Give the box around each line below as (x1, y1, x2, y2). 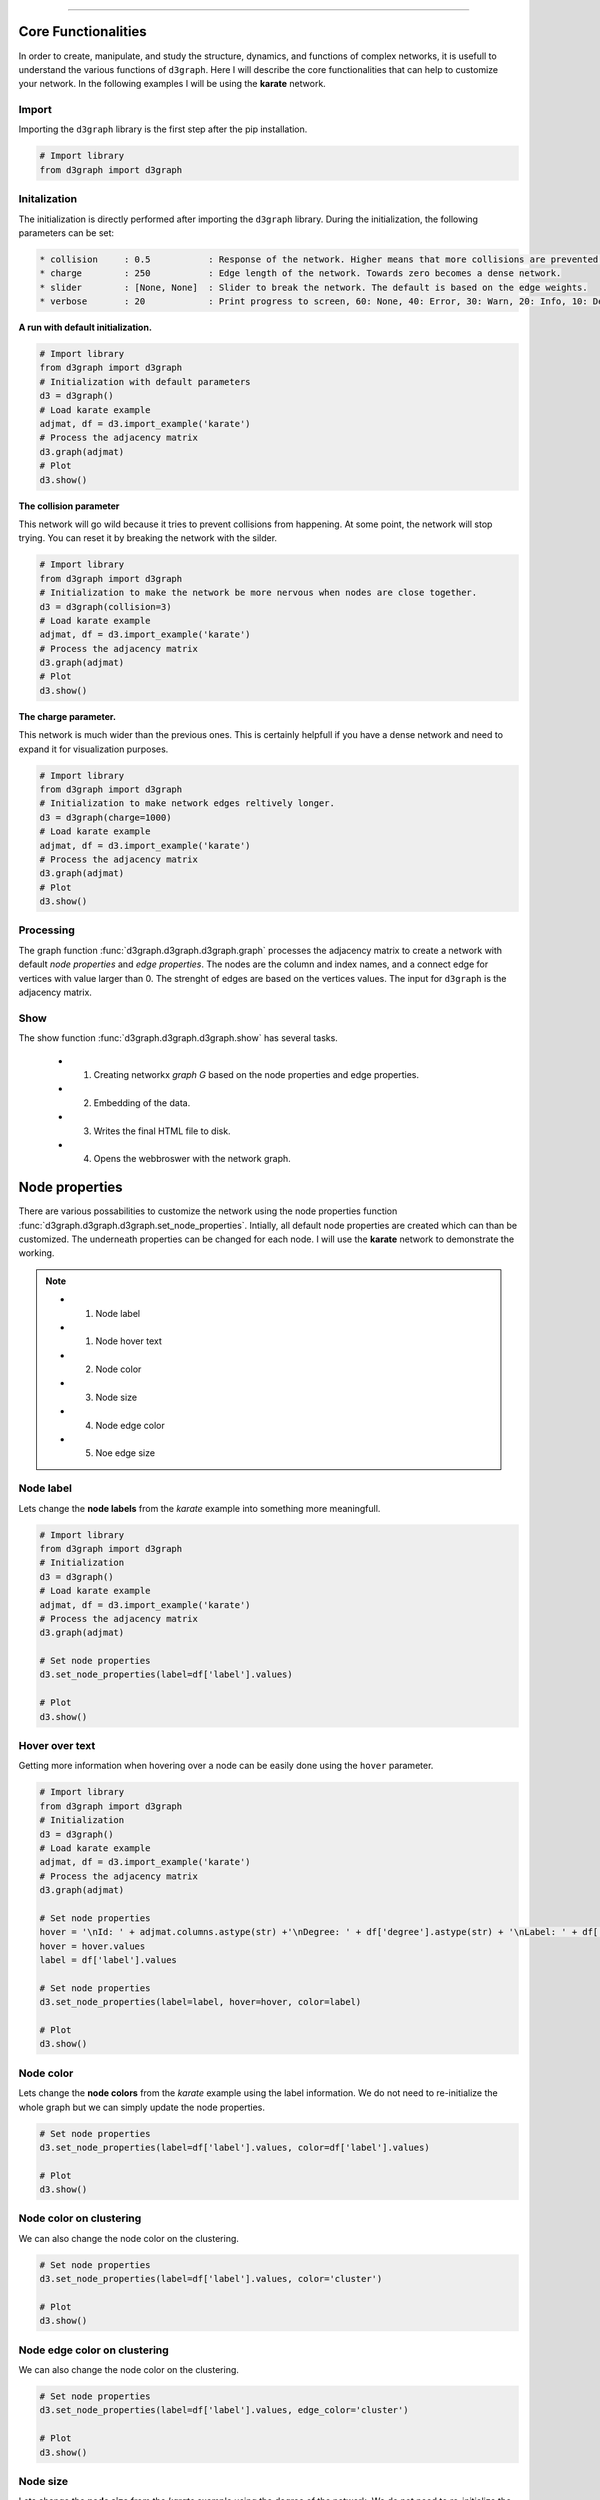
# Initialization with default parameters (39, 376, 251, 387)
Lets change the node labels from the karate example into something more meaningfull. (18, 1502, 381, 1514)
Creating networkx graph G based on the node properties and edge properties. (93, 1068, 420, 1080)
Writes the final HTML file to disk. (93, 1125, 231, 1137)
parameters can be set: (18, 226, 115, 239)
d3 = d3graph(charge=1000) (39, 811, 172, 823)
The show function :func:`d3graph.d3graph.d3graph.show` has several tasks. (18, 1032, 339, 1044)
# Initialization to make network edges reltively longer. (39, 798, 335, 809)
